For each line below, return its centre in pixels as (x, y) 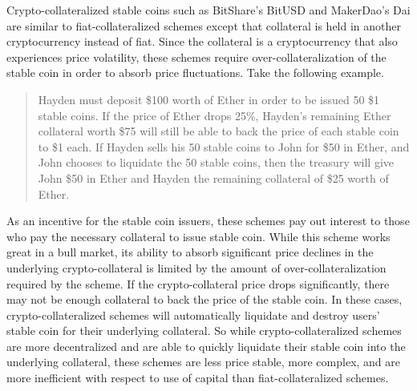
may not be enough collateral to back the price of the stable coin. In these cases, (204, 299)
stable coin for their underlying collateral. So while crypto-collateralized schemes (204, 331)
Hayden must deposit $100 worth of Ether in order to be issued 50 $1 (209, 99)
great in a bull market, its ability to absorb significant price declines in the (190, 252)
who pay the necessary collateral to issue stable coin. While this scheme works (198, 236)
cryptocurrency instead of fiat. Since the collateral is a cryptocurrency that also (202, 41)
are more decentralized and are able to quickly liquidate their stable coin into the (206, 346)
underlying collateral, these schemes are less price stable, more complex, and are (204, 362)
